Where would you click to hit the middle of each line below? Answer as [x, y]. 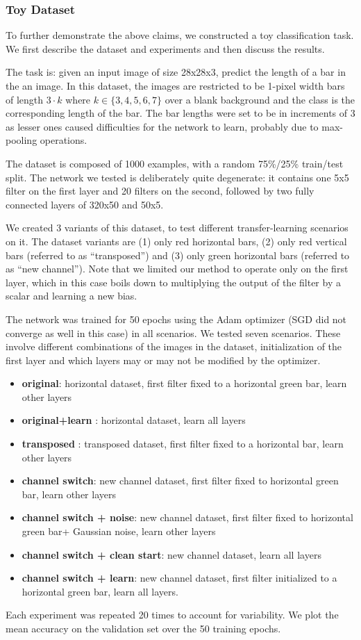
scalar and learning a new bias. [72, 296]
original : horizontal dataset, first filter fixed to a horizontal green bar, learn [184, 383]
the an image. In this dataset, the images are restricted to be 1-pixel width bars [175, 85]
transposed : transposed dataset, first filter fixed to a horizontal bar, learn [183, 444]
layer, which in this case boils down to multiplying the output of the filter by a [173, 282]
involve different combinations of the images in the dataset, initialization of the [174, 346]
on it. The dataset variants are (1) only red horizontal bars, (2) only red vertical [176, 241]
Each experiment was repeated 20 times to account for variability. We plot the [172, 615]
